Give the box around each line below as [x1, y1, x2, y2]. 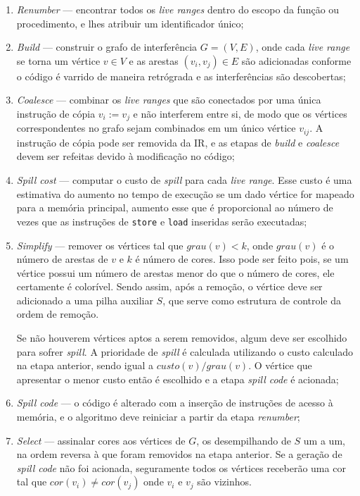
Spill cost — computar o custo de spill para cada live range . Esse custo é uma [16, 173, 352, 187]
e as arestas [129, 53, 179, 68]
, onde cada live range [255, 39, 350, 54]
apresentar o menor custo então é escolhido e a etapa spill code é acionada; [16, 371, 339, 386]
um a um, [303, 433, 345, 447]
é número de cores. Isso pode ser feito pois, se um [135, 252, 349, 266]
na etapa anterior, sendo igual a [16, 358, 154, 373]
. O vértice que [248, 358, 312, 373]
